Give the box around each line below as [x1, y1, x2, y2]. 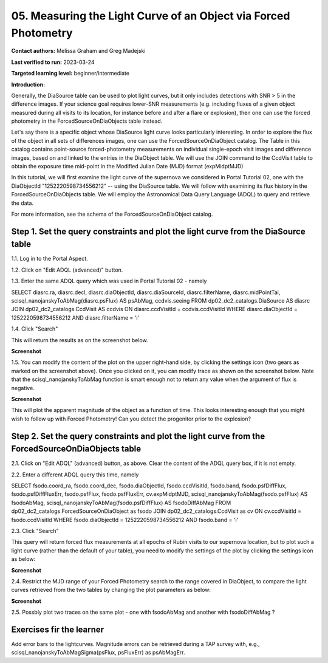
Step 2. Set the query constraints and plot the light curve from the [11, 431, 265, 441]
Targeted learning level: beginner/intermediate [11, 70, 130, 77]
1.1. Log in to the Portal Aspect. [11, 255, 88, 263]
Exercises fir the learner [11, 624, 104, 634]
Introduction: [11, 81, 46, 88]
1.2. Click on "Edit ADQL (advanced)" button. [11, 266, 123, 273]
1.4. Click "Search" [11, 325, 58, 332]
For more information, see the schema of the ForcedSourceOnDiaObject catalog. [11, 210, 213, 218]
